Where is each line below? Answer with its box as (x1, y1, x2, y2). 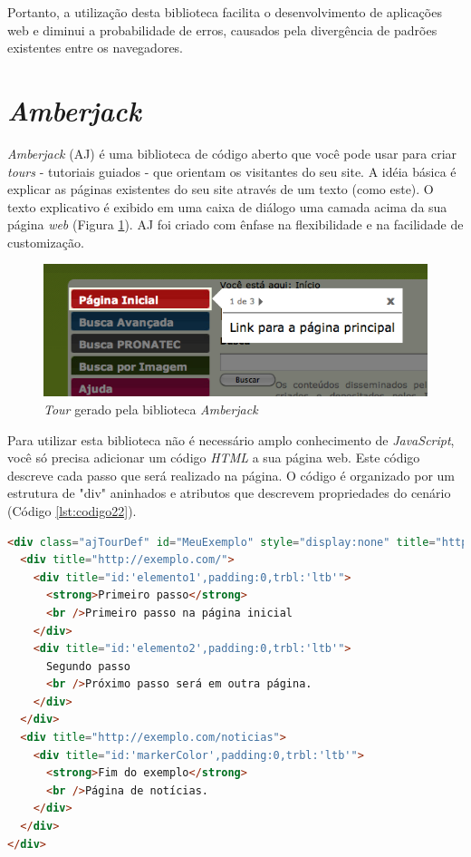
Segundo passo (45, 659, 131, 673)
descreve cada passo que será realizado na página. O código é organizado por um (7, 465, 455, 484)
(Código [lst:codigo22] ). (7, 501, 137, 520)
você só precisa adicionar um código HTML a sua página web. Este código (7, 448, 420, 467)
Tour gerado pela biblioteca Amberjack (43, 399, 258, 418)
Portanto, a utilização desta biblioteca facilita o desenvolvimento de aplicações (7, 3, 442, 21)
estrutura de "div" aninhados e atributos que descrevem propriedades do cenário (7, 483, 451, 502)
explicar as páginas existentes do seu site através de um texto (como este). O (7, 180, 434, 199)
